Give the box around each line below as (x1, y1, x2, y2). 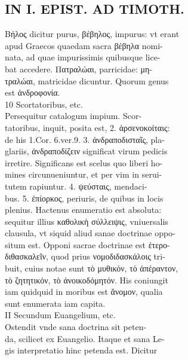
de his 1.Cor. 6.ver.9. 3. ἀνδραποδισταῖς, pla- (5, 133, 165, 145)
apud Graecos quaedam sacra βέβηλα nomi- (5, 39, 163, 51)
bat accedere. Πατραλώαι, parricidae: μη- (5, 62, 153, 75)
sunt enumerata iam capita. (5, 297, 106, 309)
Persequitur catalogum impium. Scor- (5, 109, 142, 122)
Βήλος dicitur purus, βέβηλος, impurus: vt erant (5, 28, 180, 40)
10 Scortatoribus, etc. (5, 97, 83, 110)
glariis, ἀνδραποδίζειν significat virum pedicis (5, 145, 168, 157)
